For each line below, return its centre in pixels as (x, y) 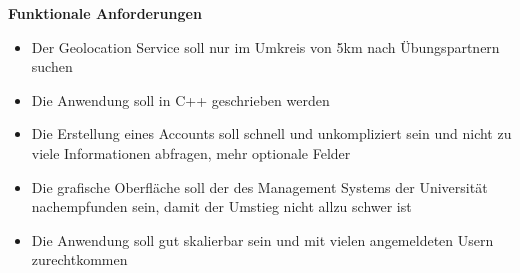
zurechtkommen (79, 259)
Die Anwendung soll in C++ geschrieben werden (180, 99)
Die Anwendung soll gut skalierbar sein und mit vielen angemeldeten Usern (262, 239)
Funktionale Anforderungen (105, 13)
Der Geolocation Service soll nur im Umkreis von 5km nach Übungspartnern (265, 46)
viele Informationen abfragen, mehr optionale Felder (191, 152)
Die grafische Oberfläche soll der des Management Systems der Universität (259, 186)
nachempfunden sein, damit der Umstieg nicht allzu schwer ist (221, 206)
